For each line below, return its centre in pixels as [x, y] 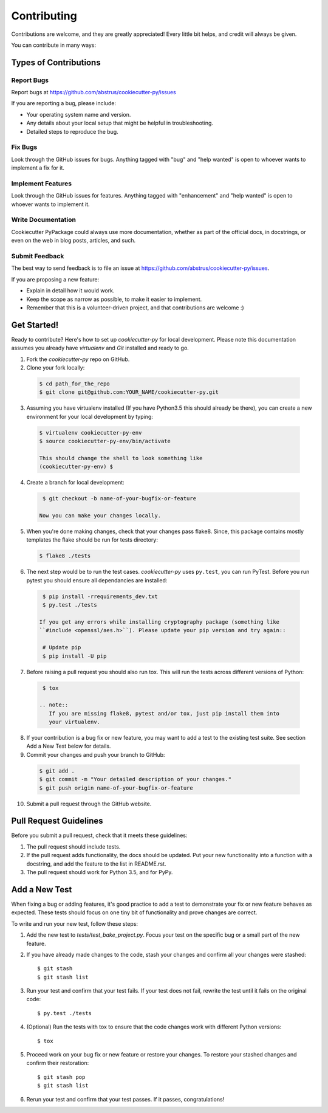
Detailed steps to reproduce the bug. [72, 131]
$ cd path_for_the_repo [75, 384]
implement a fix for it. [38, 168]
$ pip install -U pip [75, 656]
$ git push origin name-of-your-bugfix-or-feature [116, 788]
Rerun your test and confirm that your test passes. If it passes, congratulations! [125, 1099]
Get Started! [35, 325]
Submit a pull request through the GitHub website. [89, 804]
